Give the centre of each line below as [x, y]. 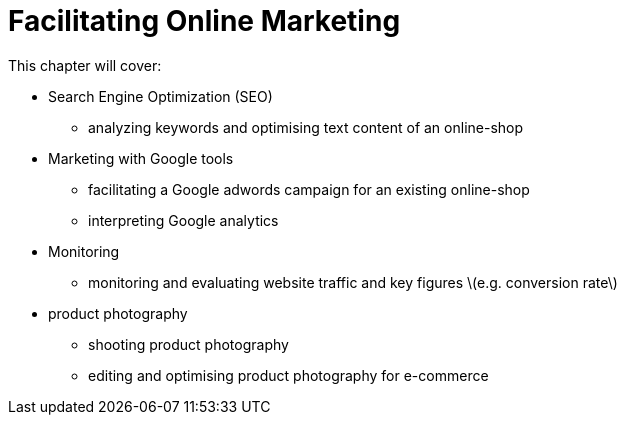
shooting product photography [188, 344]
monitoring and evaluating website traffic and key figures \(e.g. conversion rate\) [353, 282]
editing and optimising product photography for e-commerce [288, 375]
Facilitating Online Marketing [204, 21]
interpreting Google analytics [183, 220]
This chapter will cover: [85, 65]
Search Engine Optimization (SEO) [160, 96]
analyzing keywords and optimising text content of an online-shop [306, 127]
